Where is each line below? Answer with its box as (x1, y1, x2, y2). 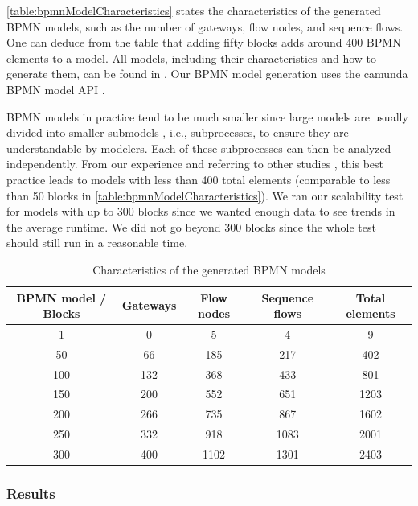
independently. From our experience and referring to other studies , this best (6, 155, 384, 172)
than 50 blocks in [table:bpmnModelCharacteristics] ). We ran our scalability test (6, 187, 404, 204)
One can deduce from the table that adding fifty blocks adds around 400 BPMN (6, 34, 401, 51)
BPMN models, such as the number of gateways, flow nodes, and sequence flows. (6, 18, 404, 35)
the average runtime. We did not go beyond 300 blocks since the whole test (6, 218, 376, 235)
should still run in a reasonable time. (6, 234, 188, 251)
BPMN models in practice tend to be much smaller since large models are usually (6, 108, 408, 125)
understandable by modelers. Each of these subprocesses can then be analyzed (6, 139, 391, 156)
